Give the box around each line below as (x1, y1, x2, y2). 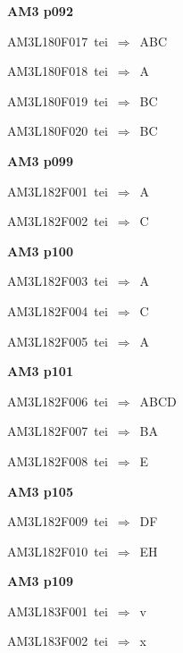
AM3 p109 (7, 572, 73, 590)
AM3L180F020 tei (7, 121, 108, 140)
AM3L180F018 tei (7, 62, 108, 80)
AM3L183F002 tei (7, 632, 108, 650)
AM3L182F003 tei (7, 272, 108, 290)
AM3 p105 (7, 481, 73, 500)
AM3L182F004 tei (7, 301, 108, 320)
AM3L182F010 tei (7, 541, 108, 560)
